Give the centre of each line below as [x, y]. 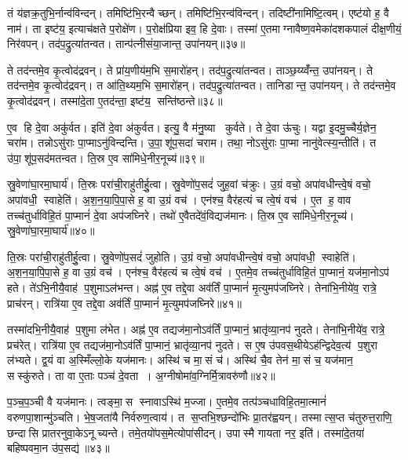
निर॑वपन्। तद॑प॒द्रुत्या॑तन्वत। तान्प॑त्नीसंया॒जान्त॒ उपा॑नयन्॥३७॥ [126, 44]
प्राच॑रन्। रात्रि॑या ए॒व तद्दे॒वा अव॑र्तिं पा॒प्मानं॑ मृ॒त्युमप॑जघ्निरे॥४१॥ [125, 303]
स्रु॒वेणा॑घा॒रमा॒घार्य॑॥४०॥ [51, 230]
